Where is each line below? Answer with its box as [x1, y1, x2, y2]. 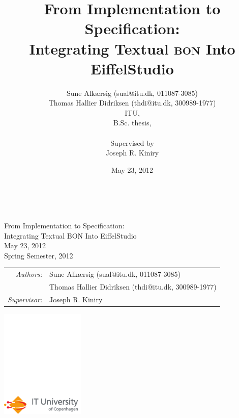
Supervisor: [8, 294, 42, 304]
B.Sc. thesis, [113, 117, 152, 128]
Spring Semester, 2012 [4, 250, 73, 260]
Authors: [15, 269, 42, 279]
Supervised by [110, 137, 154, 148]
